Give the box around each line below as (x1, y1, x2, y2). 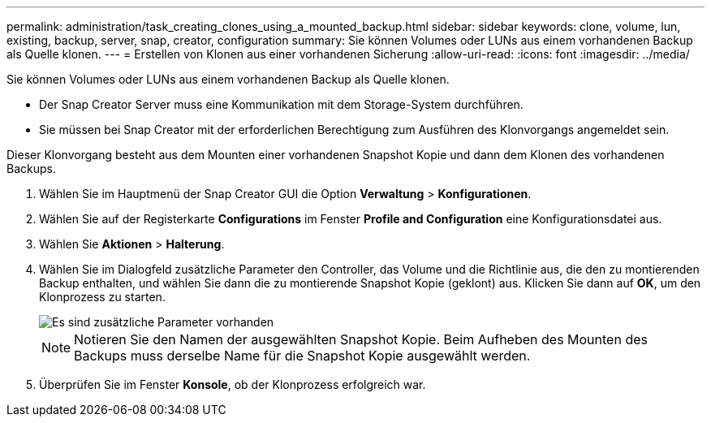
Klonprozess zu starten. (39, 290, 166, 304)
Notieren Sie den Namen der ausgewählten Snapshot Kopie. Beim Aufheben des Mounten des (74, 331, 648, 347)
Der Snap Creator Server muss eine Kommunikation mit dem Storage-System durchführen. (39, 97, 524, 111)
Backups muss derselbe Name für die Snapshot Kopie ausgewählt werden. (74, 347, 531, 364)
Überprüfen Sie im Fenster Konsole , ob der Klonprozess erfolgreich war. (39, 378, 426, 391)
